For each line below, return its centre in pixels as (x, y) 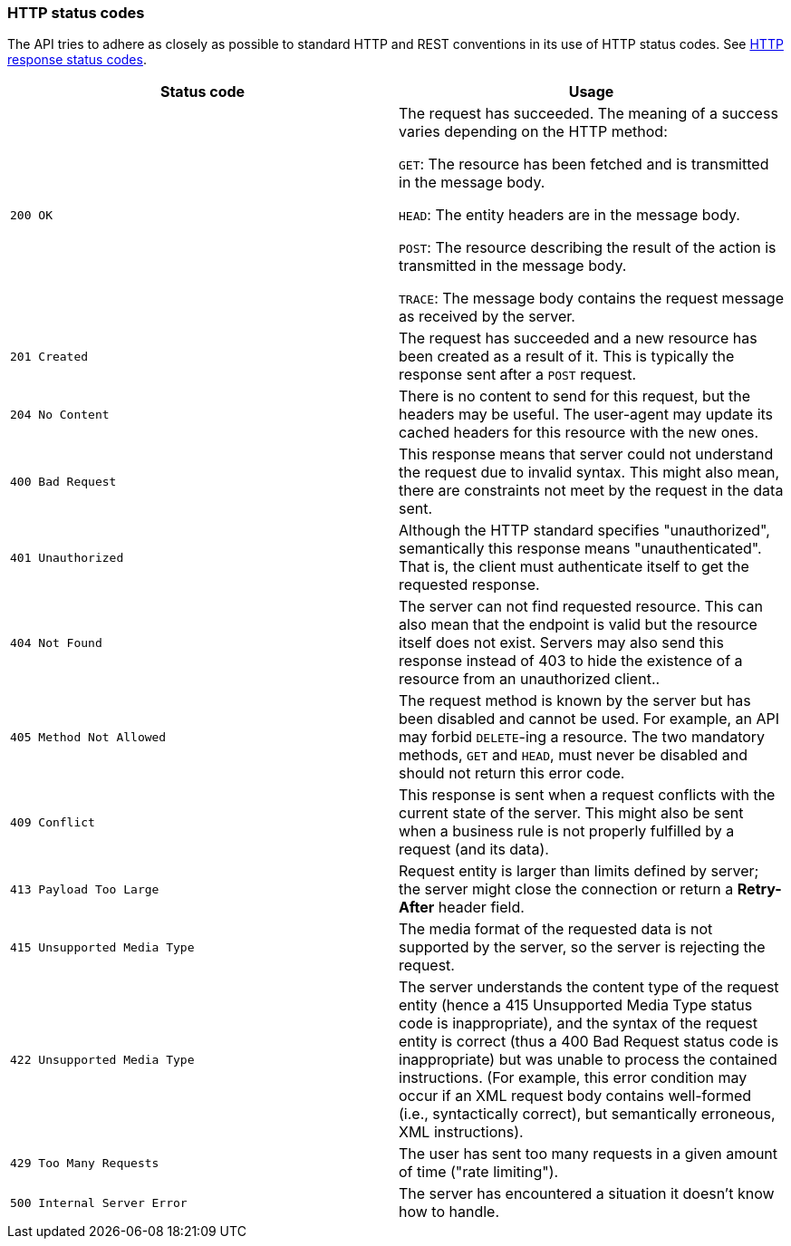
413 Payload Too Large (85, 889)
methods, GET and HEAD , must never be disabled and (574, 755)
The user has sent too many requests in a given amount (588, 1154)
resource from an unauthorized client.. (530, 679)
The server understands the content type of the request (589, 987)
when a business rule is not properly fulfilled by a (567, 831)
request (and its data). (474, 850)
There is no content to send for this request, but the (575, 396)
